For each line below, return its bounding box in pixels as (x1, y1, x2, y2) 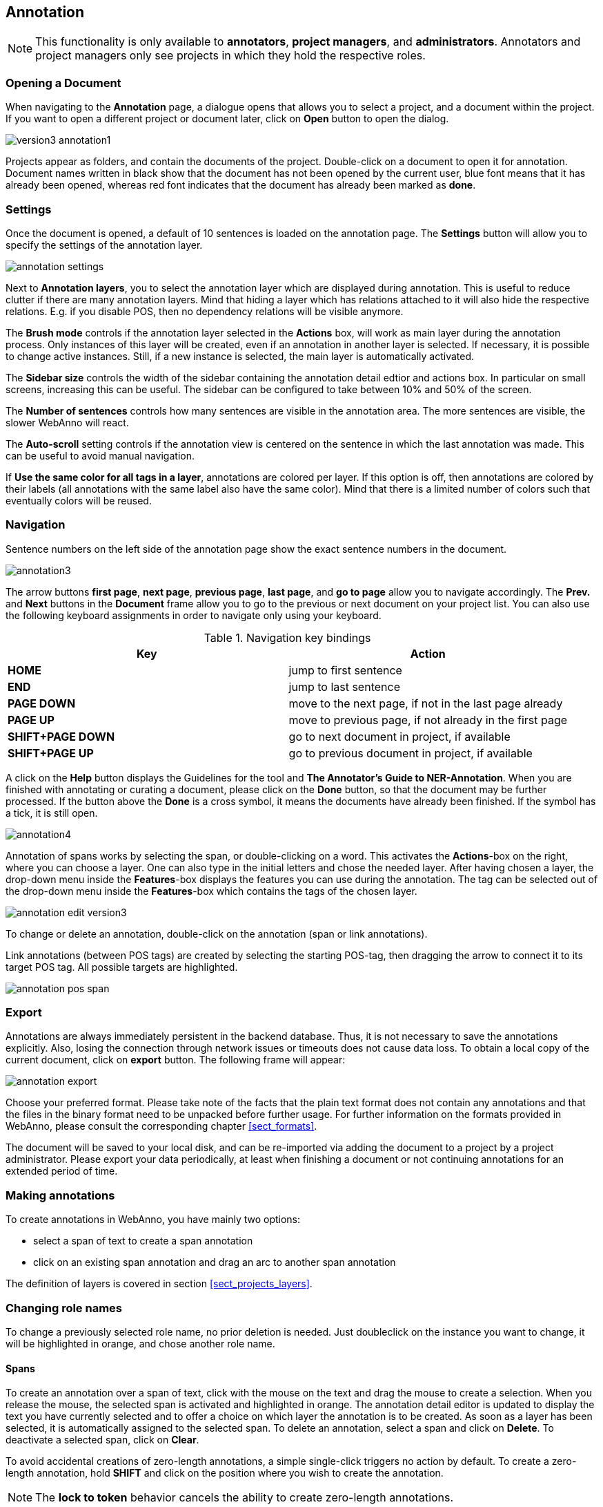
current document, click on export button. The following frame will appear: (6, 1054, 346, 1066)
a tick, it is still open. (6, 806, 98, 819)
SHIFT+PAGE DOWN (8, 729, 115, 743)
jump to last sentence (288, 679, 400, 694)
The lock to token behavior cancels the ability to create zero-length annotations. (35, 1490, 454, 1505)
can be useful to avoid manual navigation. (6, 449, 195, 462)
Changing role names (6, 1300, 123, 1315)
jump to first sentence (288, 663, 402, 677)
